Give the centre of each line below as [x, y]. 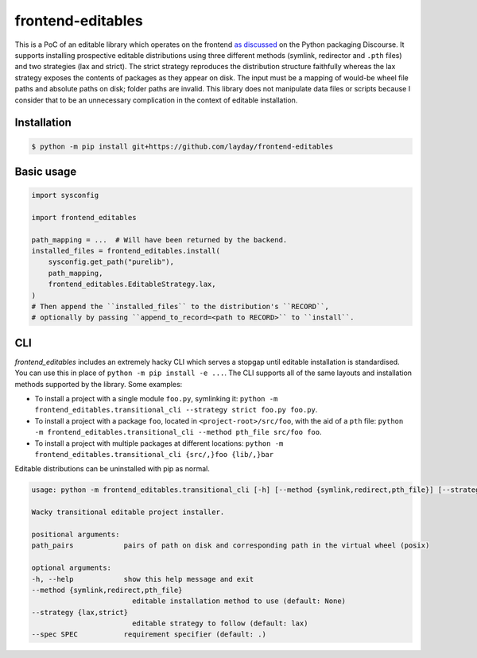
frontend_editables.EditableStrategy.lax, [132, 284]
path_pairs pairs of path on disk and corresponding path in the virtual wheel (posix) [231, 546]
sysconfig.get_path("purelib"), [111, 262]
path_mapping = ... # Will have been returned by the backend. [159, 240]
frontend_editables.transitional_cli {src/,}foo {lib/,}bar [154, 455]
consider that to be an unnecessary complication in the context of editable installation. [156, 100]
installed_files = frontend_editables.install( [126, 251]
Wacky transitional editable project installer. [128, 512]
